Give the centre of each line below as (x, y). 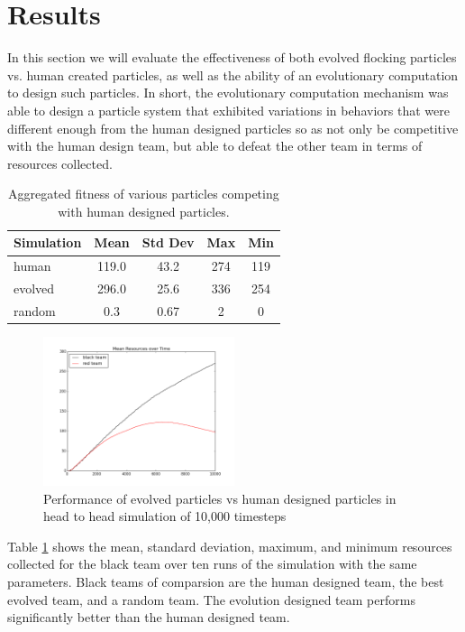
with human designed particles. (144, 211)
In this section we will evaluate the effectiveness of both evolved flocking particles (232, 57)
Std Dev (168, 242)
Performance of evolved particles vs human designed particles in (220, 498)
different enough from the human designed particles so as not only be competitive (233, 128)
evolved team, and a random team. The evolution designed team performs (211, 599)
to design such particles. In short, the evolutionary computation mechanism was (228, 93)
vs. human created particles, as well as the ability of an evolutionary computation (233, 74)
